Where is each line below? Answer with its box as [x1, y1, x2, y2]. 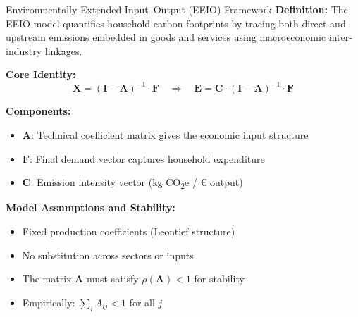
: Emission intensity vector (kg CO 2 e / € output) [30, 175, 243, 192]
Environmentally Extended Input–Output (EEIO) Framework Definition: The [6, 2, 348, 16]
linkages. [44, 43, 82, 58]
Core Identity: [6, 67, 76, 82]
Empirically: [22, 294, 75, 309]
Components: [6, 104, 71, 118]
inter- [328, 30, 352, 44]
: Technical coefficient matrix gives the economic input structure [30, 128, 309, 142]
